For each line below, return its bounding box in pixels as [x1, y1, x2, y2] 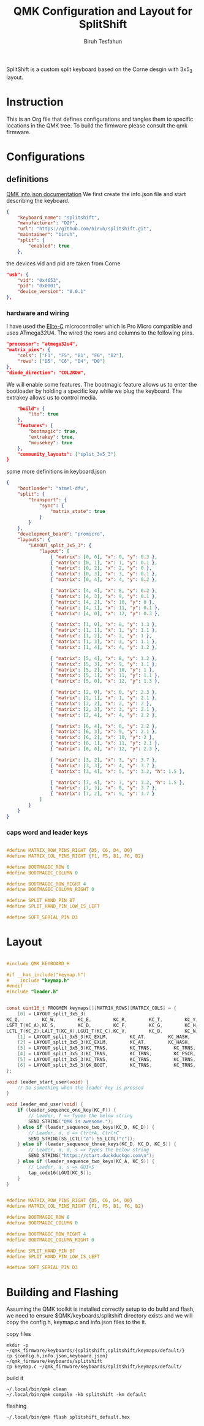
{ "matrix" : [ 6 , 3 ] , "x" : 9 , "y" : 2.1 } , [50, 729, 158, 735]
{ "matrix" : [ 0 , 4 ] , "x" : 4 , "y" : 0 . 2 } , [50, 577, 158, 583]
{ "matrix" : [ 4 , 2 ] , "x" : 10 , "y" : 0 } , [50, 599, 155, 605]
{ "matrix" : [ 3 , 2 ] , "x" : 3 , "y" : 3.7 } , [50, 757, 158, 763]
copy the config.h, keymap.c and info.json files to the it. [6, 1319, 147, 1326]
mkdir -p [6, 1342, 29, 1349]
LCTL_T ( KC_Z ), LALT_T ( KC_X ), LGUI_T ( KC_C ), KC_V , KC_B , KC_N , [6, 1028, 199, 1034]
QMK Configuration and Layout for [13, 4, 193, 18]
